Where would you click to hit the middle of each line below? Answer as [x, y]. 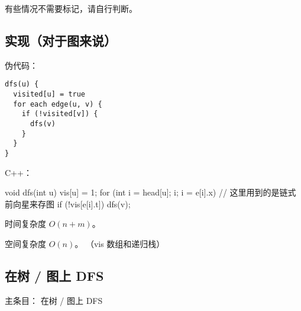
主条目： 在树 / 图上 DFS [54, 300]
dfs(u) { [22, 84]
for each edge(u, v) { [58, 104]
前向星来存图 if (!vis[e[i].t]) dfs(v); [68, 203]
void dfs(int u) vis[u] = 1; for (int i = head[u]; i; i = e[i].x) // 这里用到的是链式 [150, 192]
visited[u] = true [49, 94]
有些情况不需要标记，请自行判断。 [71, 8]
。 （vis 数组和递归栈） [120, 244]
